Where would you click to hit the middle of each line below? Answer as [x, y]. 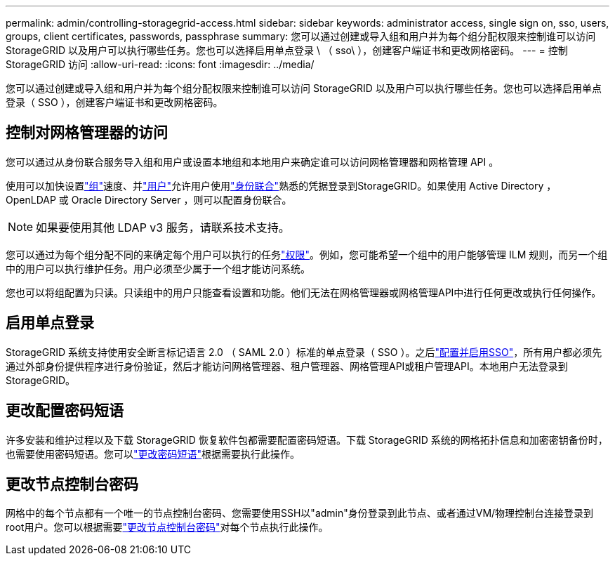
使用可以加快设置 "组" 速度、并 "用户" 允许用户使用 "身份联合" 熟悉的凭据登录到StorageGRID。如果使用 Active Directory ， [281, 185]
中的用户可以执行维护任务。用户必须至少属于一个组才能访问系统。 [158, 268]
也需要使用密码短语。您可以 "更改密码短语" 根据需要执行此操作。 [153, 454]
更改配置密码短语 [65, 411]
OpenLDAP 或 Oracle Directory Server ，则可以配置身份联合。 [149, 199]
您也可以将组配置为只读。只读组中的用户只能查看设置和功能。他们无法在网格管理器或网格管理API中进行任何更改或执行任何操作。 [304, 292]
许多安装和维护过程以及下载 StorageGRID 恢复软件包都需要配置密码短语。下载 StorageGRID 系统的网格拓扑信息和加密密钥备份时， [307, 440]
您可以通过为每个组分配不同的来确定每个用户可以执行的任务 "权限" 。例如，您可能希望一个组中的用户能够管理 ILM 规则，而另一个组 [307, 254]
